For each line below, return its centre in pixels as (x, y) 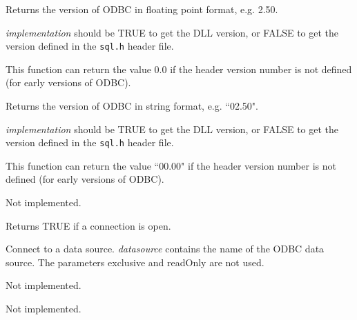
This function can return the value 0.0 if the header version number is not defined (179, 69)
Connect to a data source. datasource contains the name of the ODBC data (165, 249)
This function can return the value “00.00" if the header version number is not (171, 165)
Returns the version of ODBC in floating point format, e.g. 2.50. (142, 9)
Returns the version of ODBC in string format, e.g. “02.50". (132, 106)
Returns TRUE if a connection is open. (88, 225)
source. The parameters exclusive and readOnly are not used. (135, 262)
